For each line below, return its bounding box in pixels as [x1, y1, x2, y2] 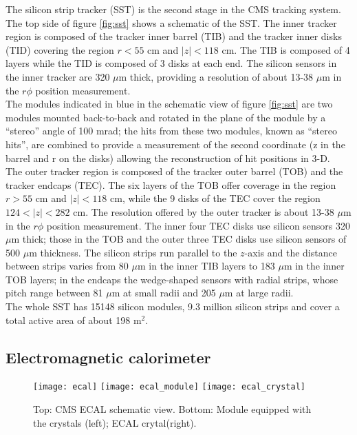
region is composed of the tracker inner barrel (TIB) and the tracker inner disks [6, 29, 342, 43]
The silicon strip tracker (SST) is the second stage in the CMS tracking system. [6, 2, 341, 16]
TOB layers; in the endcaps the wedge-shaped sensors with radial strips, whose [6, 272, 338, 286]
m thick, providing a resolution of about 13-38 [118, 69, 314, 83]
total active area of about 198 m [6, 312, 142, 327]
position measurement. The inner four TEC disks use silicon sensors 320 [46, 218, 351, 232]
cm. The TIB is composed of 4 [221, 42, 350, 57]
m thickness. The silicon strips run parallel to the [29, 245, 237, 259]
